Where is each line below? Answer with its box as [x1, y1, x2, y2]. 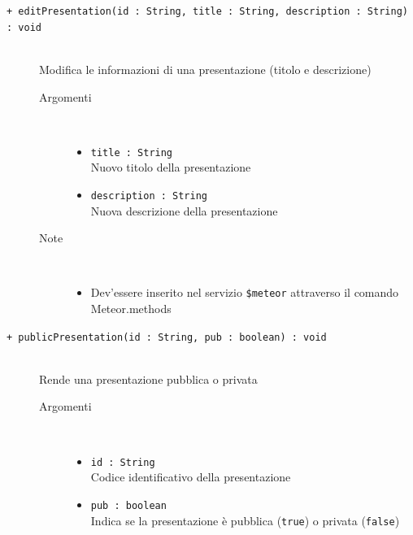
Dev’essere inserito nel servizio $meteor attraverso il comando [90, 284, 399, 301]
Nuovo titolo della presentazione [90, 159, 251, 176]
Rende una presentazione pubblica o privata [39, 370, 258, 387]
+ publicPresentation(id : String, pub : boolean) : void [7, 331, 327, 343]
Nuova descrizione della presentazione [90, 202, 278, 219]
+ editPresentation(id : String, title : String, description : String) [7, 6, 408, 17]
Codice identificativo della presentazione [90, 468, 291, 485]
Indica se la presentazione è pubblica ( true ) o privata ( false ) [90, 511, 400, 528]
